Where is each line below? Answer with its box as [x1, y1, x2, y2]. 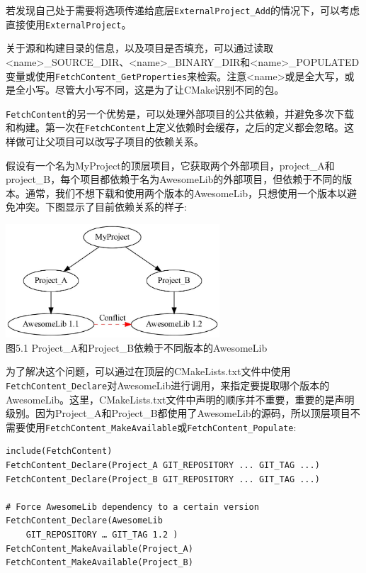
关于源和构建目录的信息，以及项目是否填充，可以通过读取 [6, 40, 273, 55]
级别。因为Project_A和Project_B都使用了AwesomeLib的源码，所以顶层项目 [6, 406, 350, 421]
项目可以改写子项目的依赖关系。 [55, 134, 204, 149]
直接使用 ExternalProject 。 [6, 16, 132, 31]
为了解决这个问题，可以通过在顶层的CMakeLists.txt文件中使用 [6, 364, 291, 379]
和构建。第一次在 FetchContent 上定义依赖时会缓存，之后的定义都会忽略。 [6, 120, 344, 135]
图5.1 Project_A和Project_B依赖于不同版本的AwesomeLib [6, 340, 268, 355]
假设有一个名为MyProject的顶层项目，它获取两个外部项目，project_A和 [6, 157, 335, 172]
